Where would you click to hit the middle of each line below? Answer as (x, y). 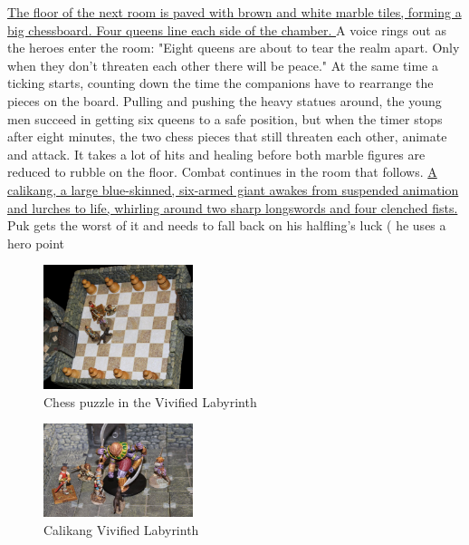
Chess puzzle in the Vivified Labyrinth (150, 401)
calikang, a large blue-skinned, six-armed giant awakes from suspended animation (233, 189)
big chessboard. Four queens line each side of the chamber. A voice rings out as (227, 29)
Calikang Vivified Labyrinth (121, 529)
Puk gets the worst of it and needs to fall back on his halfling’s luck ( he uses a (227, 225)
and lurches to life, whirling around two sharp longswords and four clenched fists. (233, 207)
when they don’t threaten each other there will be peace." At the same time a (223, 65)
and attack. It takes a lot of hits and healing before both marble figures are (216, 154)
